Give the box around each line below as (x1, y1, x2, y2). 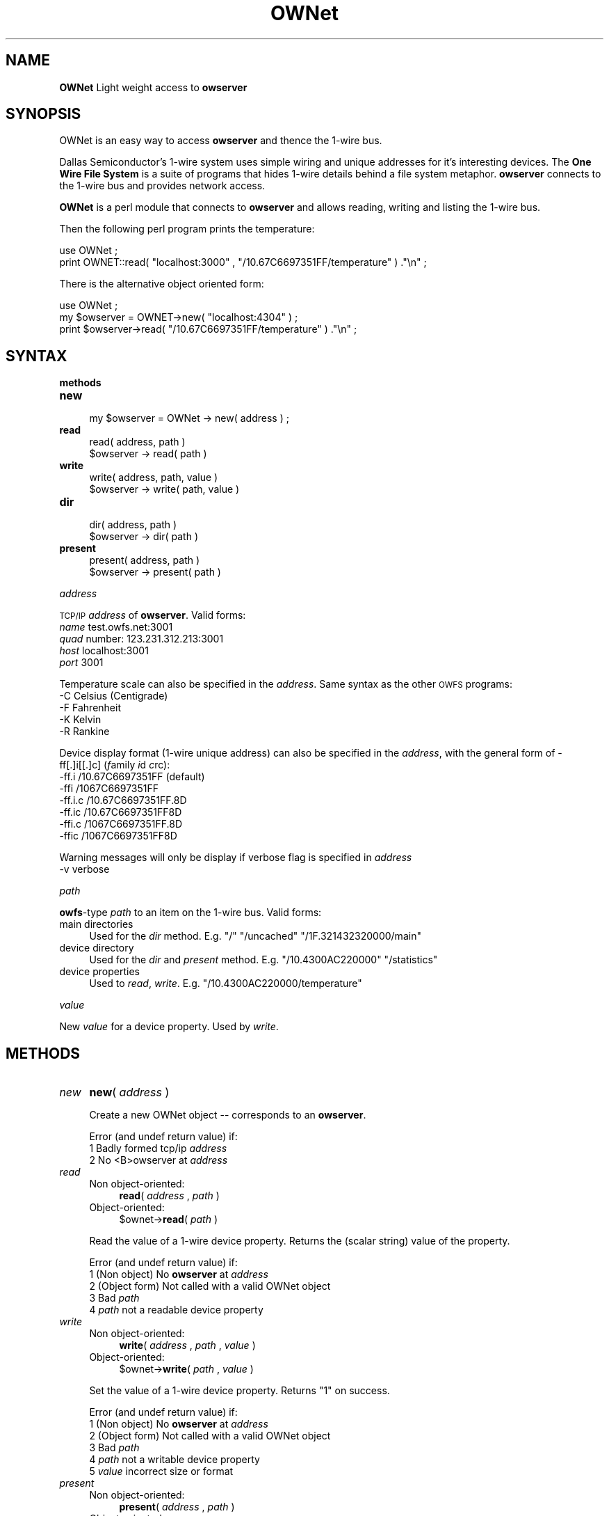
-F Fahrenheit (59, 702, 121, 714)
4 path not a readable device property (89, 1304, 263, 1316)
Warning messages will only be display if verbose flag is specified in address (59, 851, 412, 864)
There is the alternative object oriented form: (59, 278, 264, 290)
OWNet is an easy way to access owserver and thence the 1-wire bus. (59, 134, 382, 147)
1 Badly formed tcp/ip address (89, 1142, 227, 1155)
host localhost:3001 (59, 645, 149, 657)
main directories (59, 918, 133, 931)
